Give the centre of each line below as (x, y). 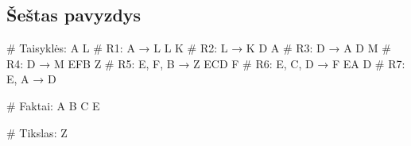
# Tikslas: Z (37, 132)
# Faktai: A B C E (53, 105)
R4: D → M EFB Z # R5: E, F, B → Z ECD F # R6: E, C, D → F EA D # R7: (206, 63)
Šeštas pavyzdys (74, 15)
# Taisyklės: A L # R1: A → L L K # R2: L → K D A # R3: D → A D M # (199, 48)
